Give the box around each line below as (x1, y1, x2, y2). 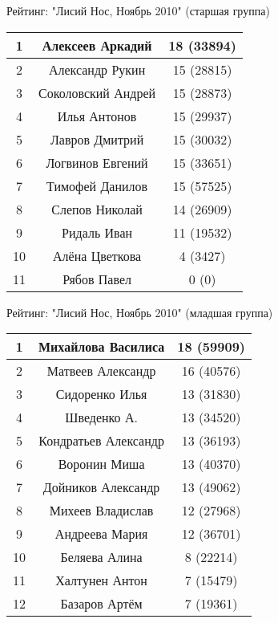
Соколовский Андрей (38, 83, 156, 102)
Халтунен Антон (55, 571, 147, 590)
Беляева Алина (60, 548, 143, 567)
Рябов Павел (62, 269, 132, 288)
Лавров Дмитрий (50, 129, 144, 149)
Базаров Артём (60, 594, 143, 613)
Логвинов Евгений (46, 153, 148, 172)
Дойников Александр (42, 478, 160, 497)
